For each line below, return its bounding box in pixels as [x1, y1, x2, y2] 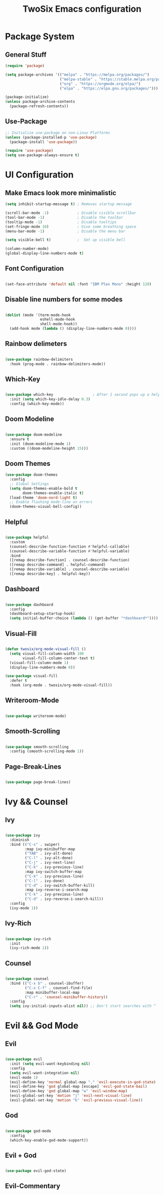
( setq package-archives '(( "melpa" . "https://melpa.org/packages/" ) [5, 72, 150, 77]
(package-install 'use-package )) [9, 139, 78, 144]
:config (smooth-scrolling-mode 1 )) [9, 749, 84, 754]
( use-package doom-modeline [5, 432, 62, 437]
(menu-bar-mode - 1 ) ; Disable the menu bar [5, 229, 125, 233]
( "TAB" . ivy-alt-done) [24, 851, 73, 856]
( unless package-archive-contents [5, 99, 76, 104]
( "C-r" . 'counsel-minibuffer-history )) [24, 994, 108, 999]
